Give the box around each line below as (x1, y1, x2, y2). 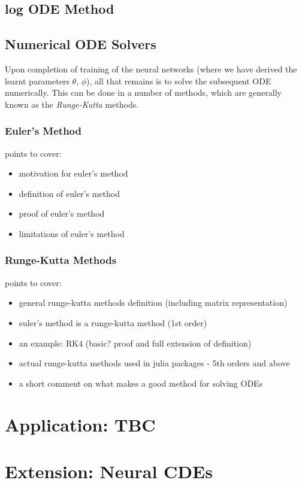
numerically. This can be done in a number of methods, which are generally (5, 86, 282, 99)
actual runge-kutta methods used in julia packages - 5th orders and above (19, 357, 290, 369)
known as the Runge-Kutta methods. (5, 98, 139, 110)
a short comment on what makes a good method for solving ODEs (19, 376, 263, 389)
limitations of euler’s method (19, 227, 125, 239)
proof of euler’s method (19, 207, 105, 220)
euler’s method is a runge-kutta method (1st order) (19, 316, 207, 329)
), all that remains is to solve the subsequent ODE (86, 74, 271, 87)
